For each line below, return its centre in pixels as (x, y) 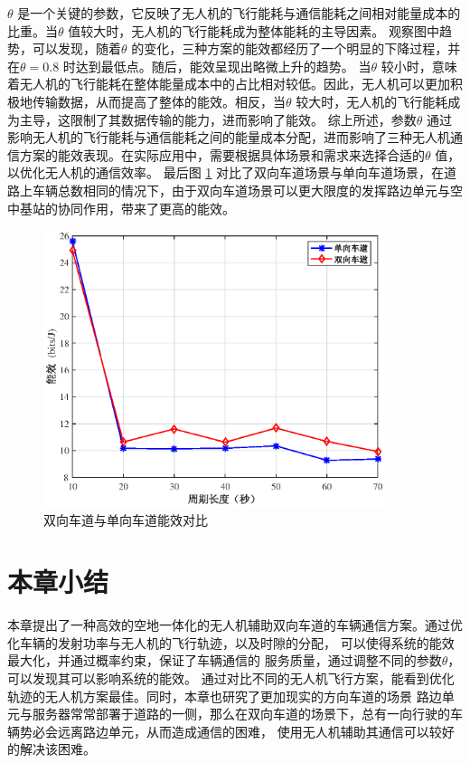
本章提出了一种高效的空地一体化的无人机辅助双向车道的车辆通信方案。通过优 (235, 625)
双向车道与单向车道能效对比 (126, 519)
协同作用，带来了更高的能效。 (146, 208)
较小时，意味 (419, 66)
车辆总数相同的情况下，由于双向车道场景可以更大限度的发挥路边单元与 (241, 190)
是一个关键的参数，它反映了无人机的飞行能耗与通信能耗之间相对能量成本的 (239, 13)
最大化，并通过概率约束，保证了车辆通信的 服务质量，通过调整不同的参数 (225, 660)
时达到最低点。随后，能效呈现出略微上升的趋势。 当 (217, 66)
